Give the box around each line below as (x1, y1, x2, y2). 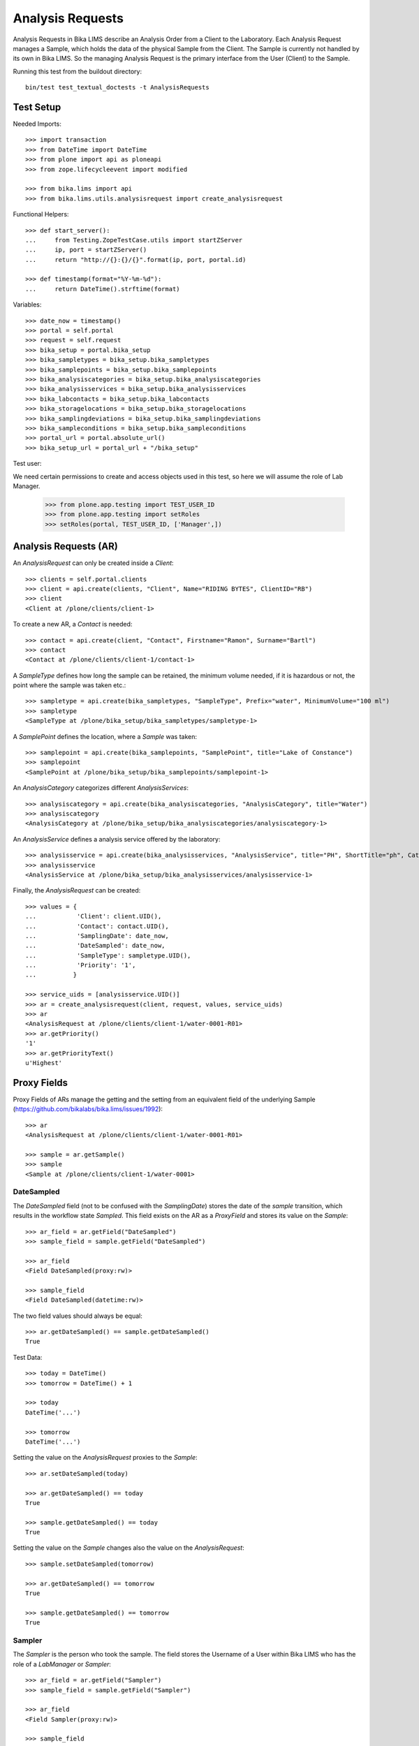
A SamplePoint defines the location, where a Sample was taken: (13, 732, 197, 740)
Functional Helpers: (13, 210, 69, 219)
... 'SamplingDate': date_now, (25, 932, 169, 939)
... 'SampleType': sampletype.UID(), (25, 951, 191, 960)
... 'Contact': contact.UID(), (25, 922, 169, 930)
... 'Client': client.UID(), (25, 912, 162, 920)
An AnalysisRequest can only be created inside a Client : (13, 559, 174, 567)
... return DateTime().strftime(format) (25, 285, 181, 293)
